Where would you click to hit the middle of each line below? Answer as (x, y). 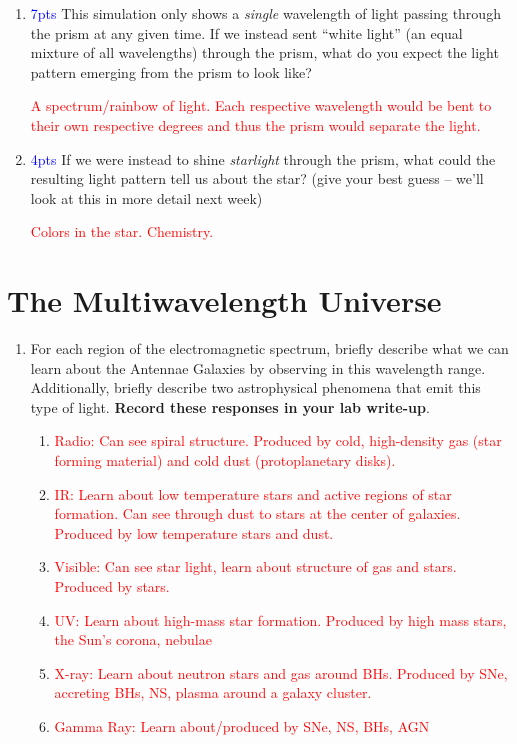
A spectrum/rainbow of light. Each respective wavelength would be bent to (261, 105)
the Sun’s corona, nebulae (133, 639)
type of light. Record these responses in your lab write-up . (230, 406)
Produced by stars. (112, 586)
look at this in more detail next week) (146, 197)
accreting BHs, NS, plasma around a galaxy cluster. (213, 692)
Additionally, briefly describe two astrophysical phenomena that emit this (255, 387)
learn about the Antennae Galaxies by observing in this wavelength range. (258, 367)
